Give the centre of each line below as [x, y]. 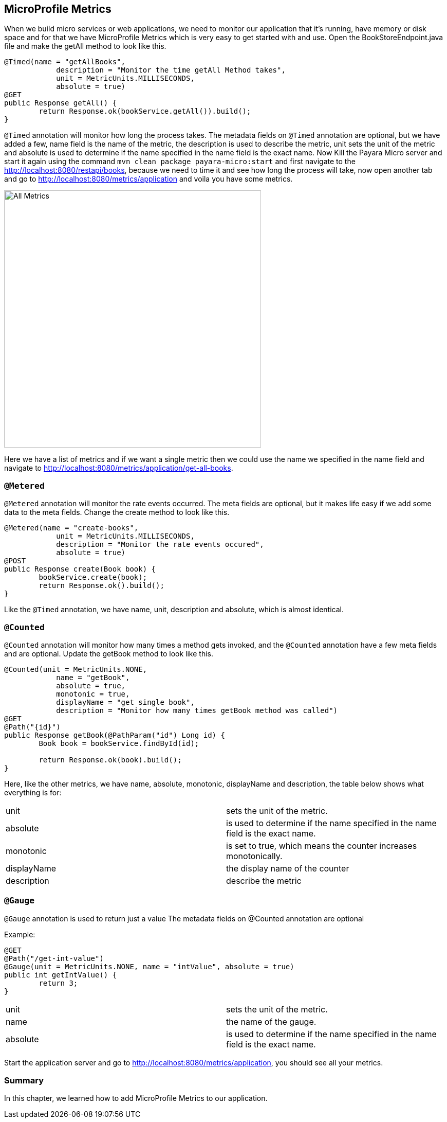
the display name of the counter [288, 868]
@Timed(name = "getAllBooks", [65, 62]
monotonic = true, [93, 694]
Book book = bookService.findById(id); [119, 743]
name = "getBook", [93, 677]
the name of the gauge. [271, 1021]
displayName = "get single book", [125, 702]
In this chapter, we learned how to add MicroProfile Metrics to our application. [136, 1098]
